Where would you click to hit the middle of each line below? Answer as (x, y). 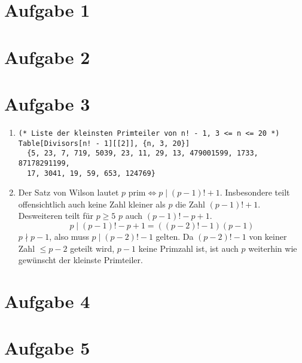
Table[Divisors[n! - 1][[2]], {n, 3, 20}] (104, 143)
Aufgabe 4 (47, 301)
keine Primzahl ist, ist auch (188, 248)
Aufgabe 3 (47, 103)
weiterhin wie (273, 248)
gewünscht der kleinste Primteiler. (80, 260)
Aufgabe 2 (47, 57)
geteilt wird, (92, 248)
